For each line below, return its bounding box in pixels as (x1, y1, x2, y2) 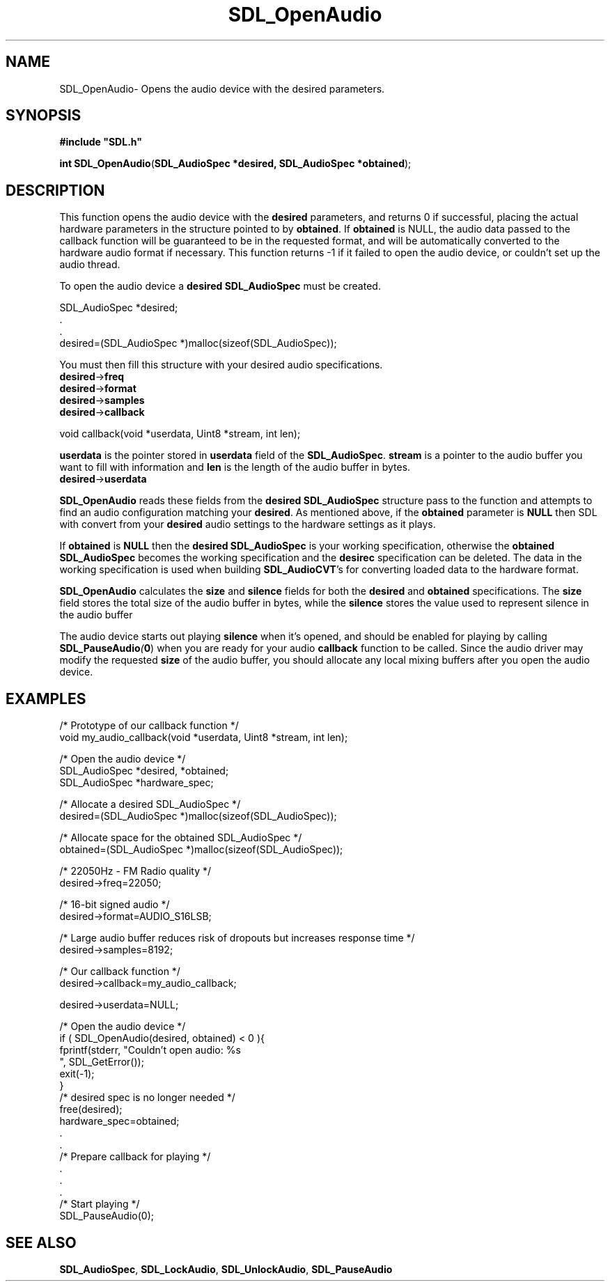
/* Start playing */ (59, 1198, 140, 1210)
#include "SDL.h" (59, 136, 142, 148)
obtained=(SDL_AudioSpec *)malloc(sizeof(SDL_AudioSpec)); (59, 843, 343, 856)
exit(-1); (59, 1068, 95, 1080)
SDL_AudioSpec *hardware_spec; (59, 777, 214, 789)
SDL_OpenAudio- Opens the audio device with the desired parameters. (59, 82, 385, 95)
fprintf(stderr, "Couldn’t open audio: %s (59, 1044, 241, 1056)
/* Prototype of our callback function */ (59, 719, 239, 732)
